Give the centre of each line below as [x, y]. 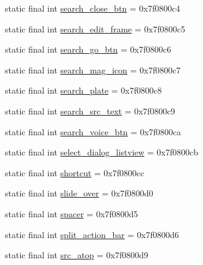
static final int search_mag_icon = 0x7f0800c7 [93, 69]
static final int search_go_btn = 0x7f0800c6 [88, 49]
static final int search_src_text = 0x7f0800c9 [90, 110]
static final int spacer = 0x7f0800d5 [72, 213]
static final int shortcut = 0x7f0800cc [75, 172]
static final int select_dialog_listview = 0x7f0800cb [102, 152]
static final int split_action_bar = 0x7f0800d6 [92, 234]
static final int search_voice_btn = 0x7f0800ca [93, 131]
